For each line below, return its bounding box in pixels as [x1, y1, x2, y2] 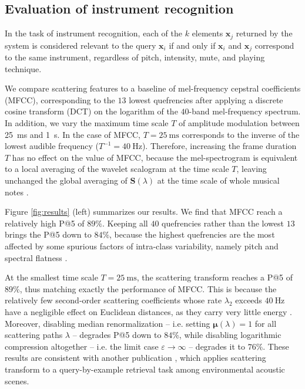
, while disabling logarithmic [179, 329, 281, 341]
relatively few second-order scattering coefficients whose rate [5, 294, 222, 306]
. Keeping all [102, 217, 148, 229]
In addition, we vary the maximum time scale [5, 117, 169, 129]
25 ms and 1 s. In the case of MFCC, [5, 128, 140, 140]
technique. [5, 62, 42, 75]
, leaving [236, 163, 267, 175]
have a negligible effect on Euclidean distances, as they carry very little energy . [5, 305, 293, 317]
